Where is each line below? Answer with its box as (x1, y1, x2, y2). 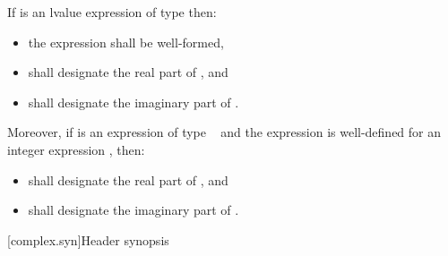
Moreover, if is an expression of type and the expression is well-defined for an (7, 123, 442, 141)
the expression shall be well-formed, (28, 32, 224, 51)
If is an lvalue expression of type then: (7, 3, 217, 21)
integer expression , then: (7, 140, 145, 158)
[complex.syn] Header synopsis (7, 230, 169, 249)
